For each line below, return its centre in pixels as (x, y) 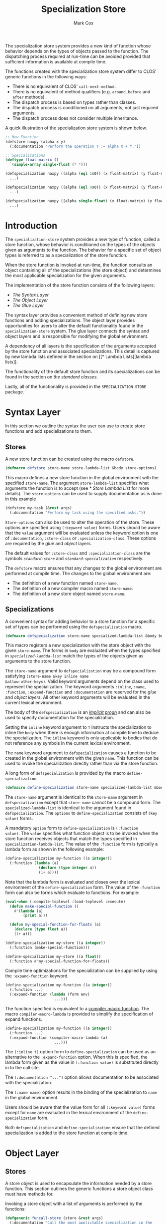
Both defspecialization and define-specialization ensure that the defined (83, 1128)
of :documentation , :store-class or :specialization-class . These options (81, 538)
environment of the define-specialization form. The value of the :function (83, 887)
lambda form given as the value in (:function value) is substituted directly (82, 1062)
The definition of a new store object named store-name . (69, 594)
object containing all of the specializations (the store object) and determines (83, 270)
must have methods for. (29, 1194)
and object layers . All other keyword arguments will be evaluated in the (78, 697)
